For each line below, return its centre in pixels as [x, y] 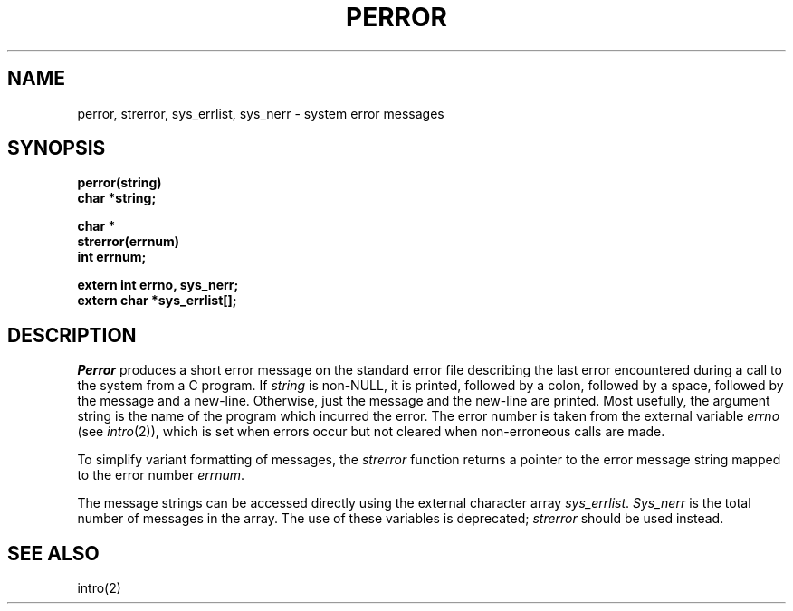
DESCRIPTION [72, 335]
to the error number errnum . [161, 475]
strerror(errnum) [129, 242]
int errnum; [112, 257]
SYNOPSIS [57, 148]
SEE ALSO [53, 553]
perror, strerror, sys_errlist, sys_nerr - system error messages [261, 113]
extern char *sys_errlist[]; [157, 301]
